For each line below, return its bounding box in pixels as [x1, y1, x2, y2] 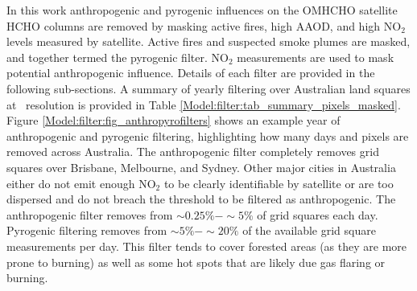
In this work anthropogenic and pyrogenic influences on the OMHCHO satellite [6, 2, 398, 18]
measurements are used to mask [237, 48, 394, 65]
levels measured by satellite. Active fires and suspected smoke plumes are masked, [6, 33, 411, 50]
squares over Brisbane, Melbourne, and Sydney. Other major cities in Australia [6, 158, 396, 175]
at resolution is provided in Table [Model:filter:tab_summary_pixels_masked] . [6, 96, 401, 113]
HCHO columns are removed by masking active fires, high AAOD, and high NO [6, 17, 402, 34]
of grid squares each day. [257, 206, 378, 223]
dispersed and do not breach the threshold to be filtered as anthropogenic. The [6, 191, 396, 207]
